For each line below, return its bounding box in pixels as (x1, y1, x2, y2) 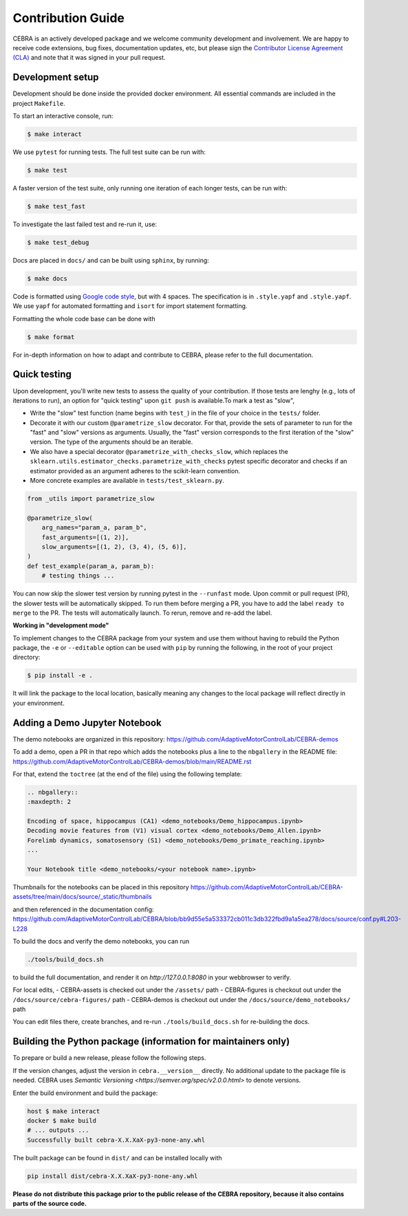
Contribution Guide (12, 10, 125, 25)
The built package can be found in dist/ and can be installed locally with (12, 1153, 223, 1162)
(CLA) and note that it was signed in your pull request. (12, 54, 166, 62)
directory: (12, 653, 41, 662)
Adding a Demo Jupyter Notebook (12, 717, 162, 728)
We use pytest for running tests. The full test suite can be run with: (12, 148, 206, 156)
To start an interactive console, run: (12, 112, 114, 120)
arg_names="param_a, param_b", (41, 523, 147, 532)
